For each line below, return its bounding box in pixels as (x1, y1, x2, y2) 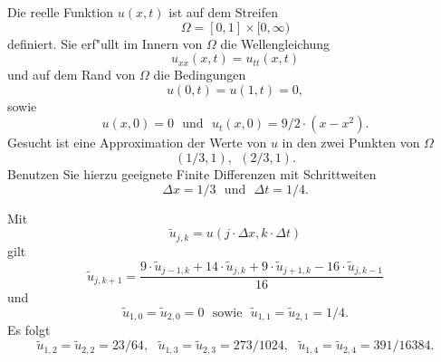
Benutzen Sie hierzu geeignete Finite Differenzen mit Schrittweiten (7, 164, 377, 183)
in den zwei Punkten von (282, 133, 420, 152)
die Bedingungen (153, 65, 246, 84)
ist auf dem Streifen (168, 3, 278, 21)
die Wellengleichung (220, 33, 331, 52)
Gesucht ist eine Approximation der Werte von (7, 133, 267, 152)
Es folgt (7, 320, 51, 339)
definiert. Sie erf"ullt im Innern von (7, 33, 203, 52)
